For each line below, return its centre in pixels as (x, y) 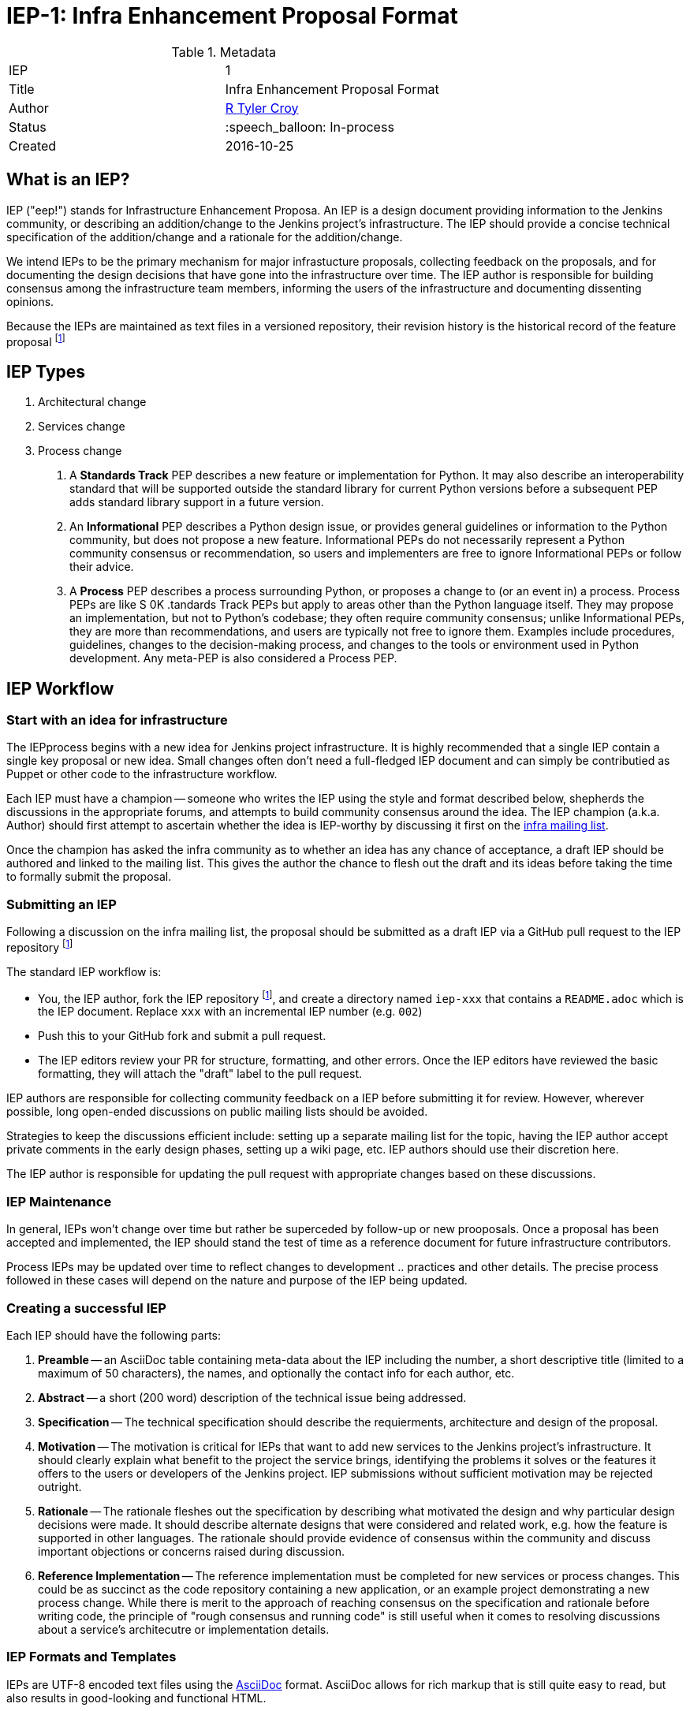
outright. (60, 1486)
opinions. (30, 301)
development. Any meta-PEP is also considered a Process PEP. (233, 658)
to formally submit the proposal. (89, 877)
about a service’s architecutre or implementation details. (184, 1629)
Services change (82, 427)
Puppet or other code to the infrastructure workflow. (142, 774)
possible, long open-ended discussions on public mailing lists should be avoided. (217, 1112)
